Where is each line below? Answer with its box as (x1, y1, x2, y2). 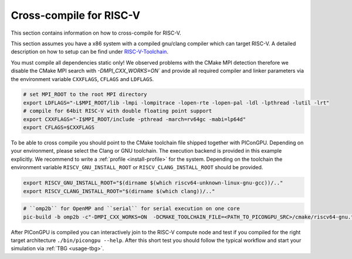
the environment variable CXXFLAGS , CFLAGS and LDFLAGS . (11, 75, 154, 82)
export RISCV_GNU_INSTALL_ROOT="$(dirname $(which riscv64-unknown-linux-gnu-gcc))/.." (23, 180, 283, 186)
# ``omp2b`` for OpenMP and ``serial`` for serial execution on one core (23, 206, 240, 212)
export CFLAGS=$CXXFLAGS (23, 124, 95, 131)
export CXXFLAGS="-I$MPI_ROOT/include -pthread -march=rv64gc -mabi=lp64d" (23, 116, 246, 123)
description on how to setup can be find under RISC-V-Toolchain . (11, 48, 168, 55)
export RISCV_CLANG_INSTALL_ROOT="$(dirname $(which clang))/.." (23, 188, 215, 194)
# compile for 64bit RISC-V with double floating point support (23, 107, 212, 115)
